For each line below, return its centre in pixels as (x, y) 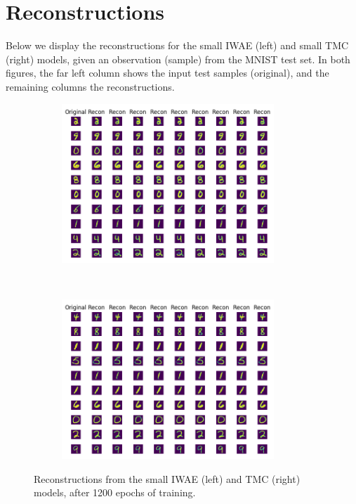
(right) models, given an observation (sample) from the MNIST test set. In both (178, 59)
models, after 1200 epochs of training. (115, 492)
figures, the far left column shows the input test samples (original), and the (167, 73)
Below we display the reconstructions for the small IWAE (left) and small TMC (177, 45)
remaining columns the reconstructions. (90, 86)
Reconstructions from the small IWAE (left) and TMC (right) (167, 478)
